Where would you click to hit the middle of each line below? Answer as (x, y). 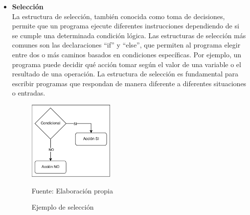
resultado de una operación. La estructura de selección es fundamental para (125, 74)
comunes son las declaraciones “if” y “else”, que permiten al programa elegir (126, 45)
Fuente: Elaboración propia (72, 190)
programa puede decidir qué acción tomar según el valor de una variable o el (126, 64)
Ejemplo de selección (63, 207)
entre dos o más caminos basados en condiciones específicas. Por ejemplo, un (127, 54)
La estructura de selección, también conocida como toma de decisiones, (118, 16)
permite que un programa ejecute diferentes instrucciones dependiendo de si (125, 26)
